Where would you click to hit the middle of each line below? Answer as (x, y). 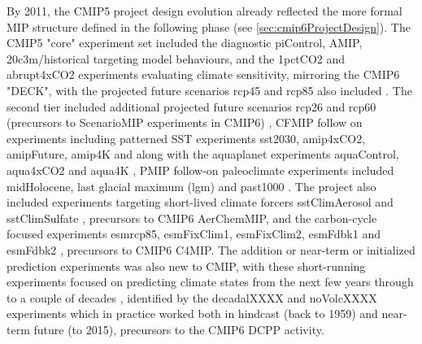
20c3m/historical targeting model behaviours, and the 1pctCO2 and (176, 58)
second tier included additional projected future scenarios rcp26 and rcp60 (191, 106)
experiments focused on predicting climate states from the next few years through (210, 282)
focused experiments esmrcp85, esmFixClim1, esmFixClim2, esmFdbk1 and (194, 234)
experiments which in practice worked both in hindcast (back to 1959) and (192, 314)
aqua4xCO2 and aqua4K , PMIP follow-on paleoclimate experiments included (200, 170)
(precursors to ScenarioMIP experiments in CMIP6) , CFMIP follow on (185, 122)
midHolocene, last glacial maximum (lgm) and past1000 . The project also (191, 186)
